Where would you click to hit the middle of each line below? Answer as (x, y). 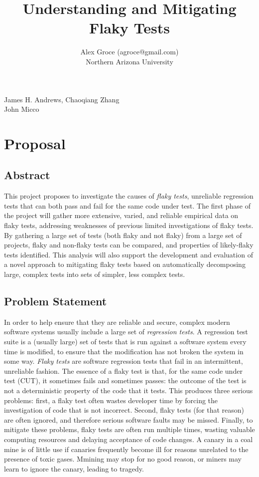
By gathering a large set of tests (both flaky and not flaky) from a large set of (123, 235)
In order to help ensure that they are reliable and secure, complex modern (117, 322)
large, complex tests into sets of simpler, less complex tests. (95, 274)
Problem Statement (56, 301)
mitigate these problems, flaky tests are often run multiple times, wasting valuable (129, 429)
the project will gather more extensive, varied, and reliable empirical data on (121, 215)
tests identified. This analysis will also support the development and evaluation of (129, 254)
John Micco (22, 109)
